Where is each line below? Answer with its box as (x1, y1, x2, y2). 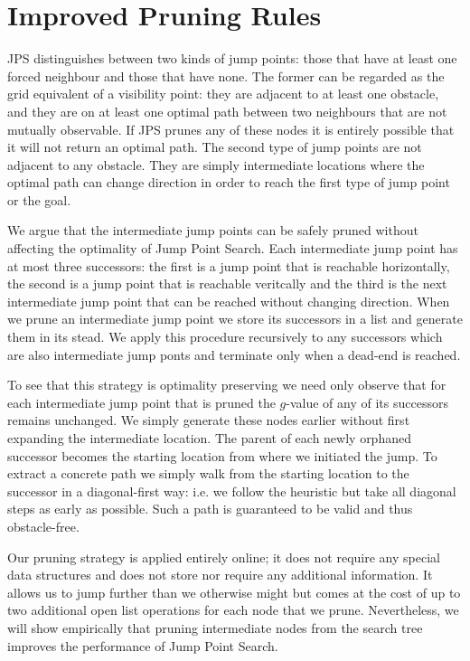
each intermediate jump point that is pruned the (7, 392, 276, 411)
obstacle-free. (7, 516, 80, 535)
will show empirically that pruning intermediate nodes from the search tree (7, 618, 423, 637)
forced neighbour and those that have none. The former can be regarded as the (7, 66, 445, 85)
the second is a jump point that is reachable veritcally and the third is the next (7, 274, 447, 293)
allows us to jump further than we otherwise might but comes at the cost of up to (7, 582, 461, 601)
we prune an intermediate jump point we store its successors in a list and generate (7, 309, 463, 328)
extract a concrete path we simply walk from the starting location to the (7, 464, 409, 483)
